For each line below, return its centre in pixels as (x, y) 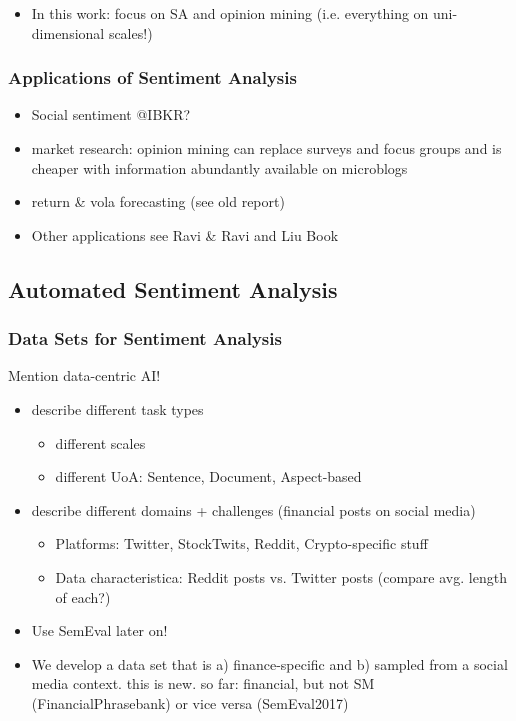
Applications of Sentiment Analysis (152, 77)
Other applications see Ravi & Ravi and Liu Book (185, 234)
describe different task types (117, 408)
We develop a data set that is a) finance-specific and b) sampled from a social (269, 663)
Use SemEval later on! (99, 630)
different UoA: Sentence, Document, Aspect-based (208, 476)
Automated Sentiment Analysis (173, 288)
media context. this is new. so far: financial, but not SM (203, 683)
